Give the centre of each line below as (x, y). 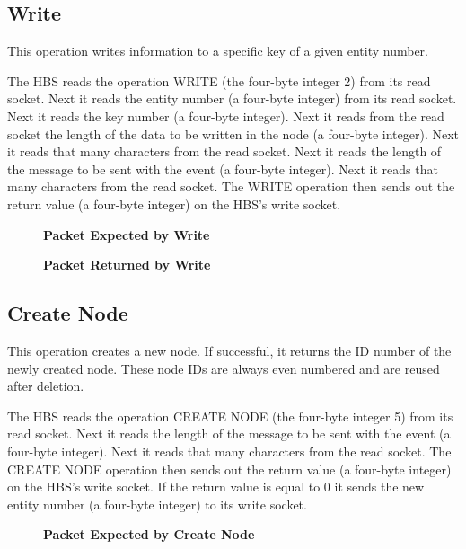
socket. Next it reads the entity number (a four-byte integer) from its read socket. (232, 98)
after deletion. (46, 386)
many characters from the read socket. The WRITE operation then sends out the (231, 186)
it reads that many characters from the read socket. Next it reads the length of (224, 151)
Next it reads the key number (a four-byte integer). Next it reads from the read (226, 115)
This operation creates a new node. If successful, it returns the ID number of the (229, 350)
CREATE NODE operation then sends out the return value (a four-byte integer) (229, 469)
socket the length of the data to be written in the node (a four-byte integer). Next (233, 133)
